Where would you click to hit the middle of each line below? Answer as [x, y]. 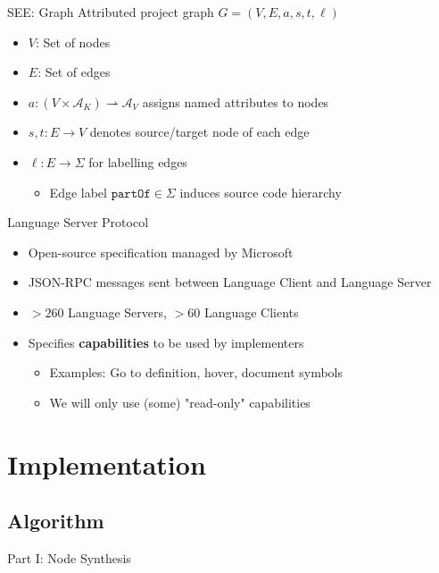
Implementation [107, 463]
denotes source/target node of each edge [199, 132]
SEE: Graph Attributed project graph [111, 12]
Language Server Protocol [78, 222]
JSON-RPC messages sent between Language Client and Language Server [230, 282]
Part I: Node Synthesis [69, 557]
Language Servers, [117, 312]
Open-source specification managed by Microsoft [161, 252]
